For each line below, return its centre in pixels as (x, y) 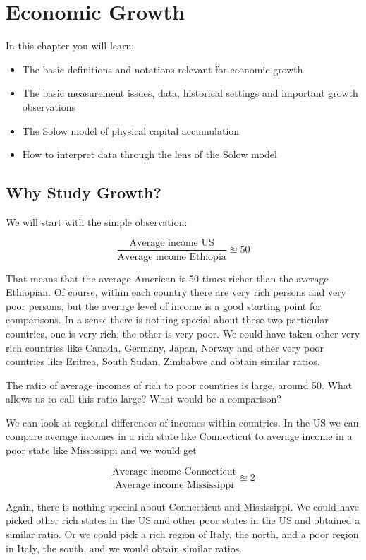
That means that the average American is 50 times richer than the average (167, 278)
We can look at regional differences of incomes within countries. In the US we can (182, 422)
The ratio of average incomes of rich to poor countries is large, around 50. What (179, 385)
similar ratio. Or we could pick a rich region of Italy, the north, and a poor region (182, 534)
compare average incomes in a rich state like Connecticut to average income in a (179, 436)
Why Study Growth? (84, 192)
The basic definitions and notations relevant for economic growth (163, 69)
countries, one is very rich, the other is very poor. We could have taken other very (183, 333)
